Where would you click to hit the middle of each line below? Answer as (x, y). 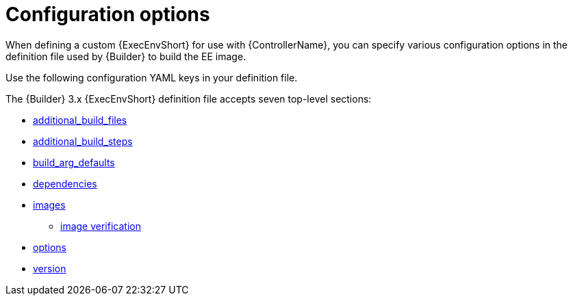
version (50, 268)
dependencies (65, 183)
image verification (101, 226)
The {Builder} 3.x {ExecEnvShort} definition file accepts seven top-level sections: (189, 99)
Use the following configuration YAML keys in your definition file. (152, 77)
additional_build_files (80, 120)
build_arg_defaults (74, 162)
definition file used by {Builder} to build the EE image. (126, 56)
